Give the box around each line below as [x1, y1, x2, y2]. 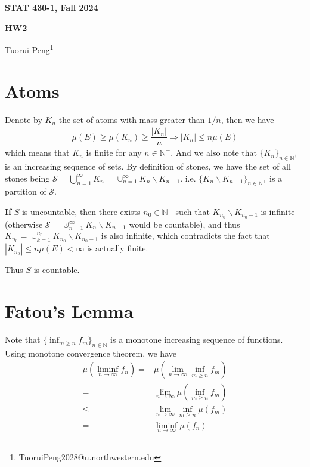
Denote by [5, 113, 42, 125]
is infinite [261, 205, 295, 218]
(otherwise [5, 217, 43, 230]
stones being [5, 171, 50, 184]
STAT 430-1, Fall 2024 [5, 1, 98, 13]
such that [175, 205, 210, 218]
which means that [5, 146, 70, 159]
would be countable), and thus [129, 217, 240, 230]
